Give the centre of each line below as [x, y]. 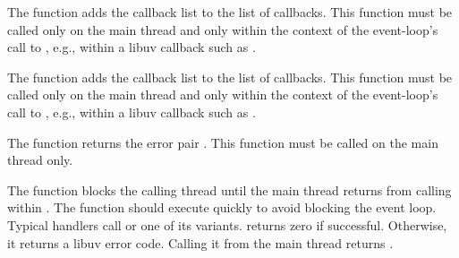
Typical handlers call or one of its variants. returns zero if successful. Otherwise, [227, 224]
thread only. [40, 160]
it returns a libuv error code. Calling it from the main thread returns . [200, 242]
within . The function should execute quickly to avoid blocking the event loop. [222, 207]
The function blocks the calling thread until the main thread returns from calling [229, 189]
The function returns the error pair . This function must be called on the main [223, 142]
